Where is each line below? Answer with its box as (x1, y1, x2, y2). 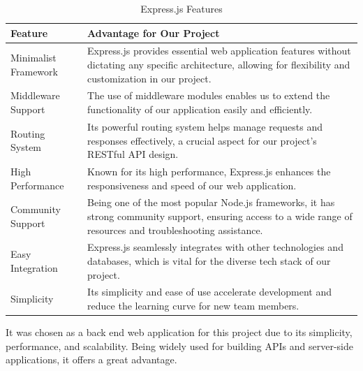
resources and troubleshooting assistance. (87, 222, 263, 237)
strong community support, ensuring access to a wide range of (87, 208, 353, 223)
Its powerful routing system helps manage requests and (87, 119, 323, 133)
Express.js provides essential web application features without (87, 43, 351, 58)
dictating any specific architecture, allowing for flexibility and (87, 57, 350, 72)
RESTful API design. (87, 147, 179, 161)
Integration (10, 260, 58, 275)
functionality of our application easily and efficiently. (87, 102, 313, 117)
